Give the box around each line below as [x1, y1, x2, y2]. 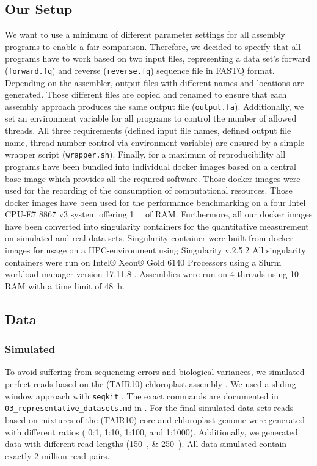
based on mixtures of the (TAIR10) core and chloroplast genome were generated [5, 413, 305, 426]
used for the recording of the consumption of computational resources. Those [5, 184, 293, 197]
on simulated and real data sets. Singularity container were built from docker [5, 231, 293, 244]
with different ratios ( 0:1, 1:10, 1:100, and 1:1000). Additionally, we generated [5, 425, 298, 438]
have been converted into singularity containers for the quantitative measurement [5, 219, 309, 232]
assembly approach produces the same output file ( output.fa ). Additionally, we [5, 100, 304, 112]
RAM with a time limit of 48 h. [5, 279, 125, 292]
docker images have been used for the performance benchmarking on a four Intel [5, 195, 306, 208]
